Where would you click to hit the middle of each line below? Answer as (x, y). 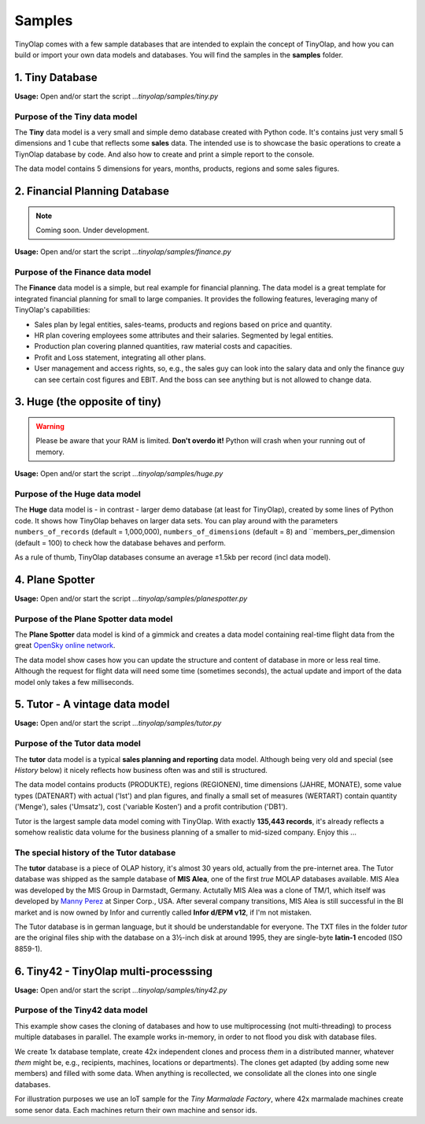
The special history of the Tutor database (95, 852)
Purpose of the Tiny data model (76, 116)
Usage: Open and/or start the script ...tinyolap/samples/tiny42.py (121, 990)
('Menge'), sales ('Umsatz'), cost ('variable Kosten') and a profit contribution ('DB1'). (151, 807)
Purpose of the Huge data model (78, 494)
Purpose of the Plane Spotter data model (94, 619)
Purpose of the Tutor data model (78, 744)
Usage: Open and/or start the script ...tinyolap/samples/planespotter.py (131, 598)
